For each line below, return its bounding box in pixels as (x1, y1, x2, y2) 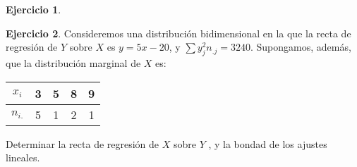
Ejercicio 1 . (6, 2, 61, 16)
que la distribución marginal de (6, 55, 141, 70)
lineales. (6, 150, 40, 165)
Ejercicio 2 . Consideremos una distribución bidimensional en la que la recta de (6, 25, 351, 40)
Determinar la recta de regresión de (6, 136, 159, 151)
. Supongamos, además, (250, 39, 351, 54)
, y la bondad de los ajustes (208, 136, 327, 151)
